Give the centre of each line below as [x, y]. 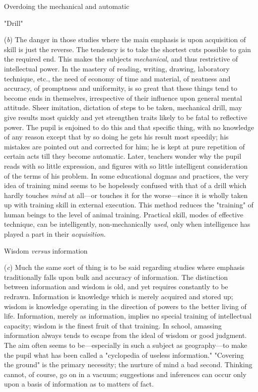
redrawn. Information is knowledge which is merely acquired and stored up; [119, 296]
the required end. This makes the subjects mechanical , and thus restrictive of [121, 59]
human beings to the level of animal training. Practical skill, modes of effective [124, 214]
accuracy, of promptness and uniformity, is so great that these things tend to [121, 88]
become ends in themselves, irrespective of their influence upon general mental [123, 98]
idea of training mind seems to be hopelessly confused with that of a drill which [125, 185]
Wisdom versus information [46, 250]
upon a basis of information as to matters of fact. [79, 384]
